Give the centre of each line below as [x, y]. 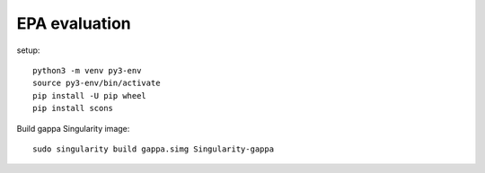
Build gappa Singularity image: [73, 128]
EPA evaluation [74, 23]
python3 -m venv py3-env [87, 70]
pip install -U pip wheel [90, 95]
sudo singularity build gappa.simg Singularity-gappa [153, 149]
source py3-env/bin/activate [97, 83]
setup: [28, 50]
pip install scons [73, 108]
